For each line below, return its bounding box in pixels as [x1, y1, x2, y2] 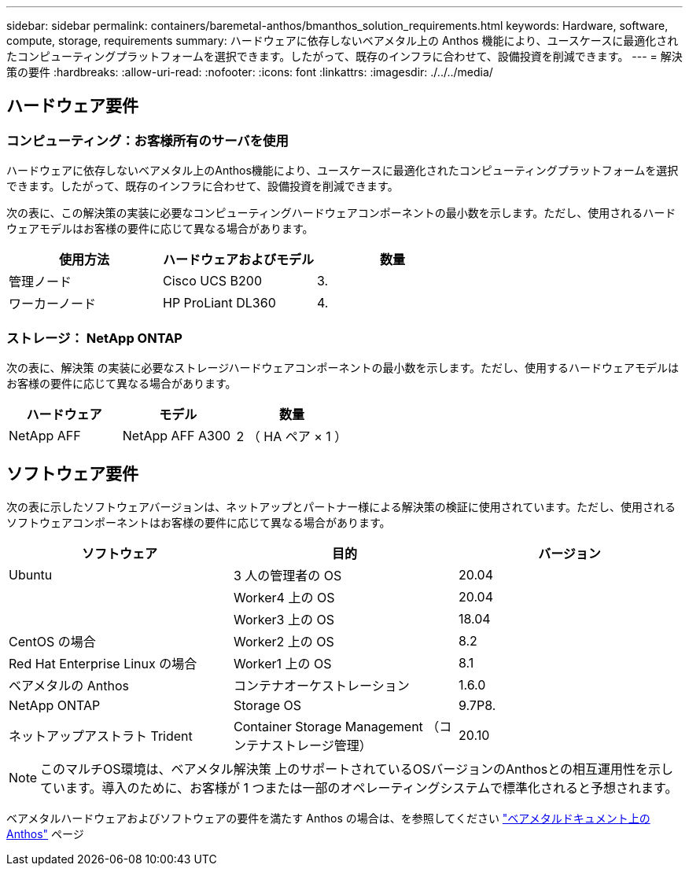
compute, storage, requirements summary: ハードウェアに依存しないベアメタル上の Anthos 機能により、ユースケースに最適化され [6, 34, 679, 47]
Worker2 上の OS [233, 633, 334, 649]
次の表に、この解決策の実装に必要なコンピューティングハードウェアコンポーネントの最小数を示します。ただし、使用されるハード [6, 206, 676, 220]
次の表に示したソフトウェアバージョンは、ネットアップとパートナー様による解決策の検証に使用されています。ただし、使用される [6, 499, 676, 513]
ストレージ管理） [271, 737, 372, 753]
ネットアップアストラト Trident [9, 727, 193, 744]
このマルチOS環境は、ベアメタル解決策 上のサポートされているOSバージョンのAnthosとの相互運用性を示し [40, 760, 674, 777]
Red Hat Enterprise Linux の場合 [9, 655, 197, 671]
